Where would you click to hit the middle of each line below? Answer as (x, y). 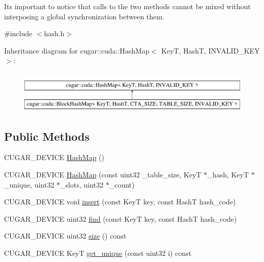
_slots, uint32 (82, 184)
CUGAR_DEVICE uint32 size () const (65, 236)
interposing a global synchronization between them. (84, 16)
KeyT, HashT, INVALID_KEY (211, 50)
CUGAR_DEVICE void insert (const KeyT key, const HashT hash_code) (120, 202)
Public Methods (47, 136)
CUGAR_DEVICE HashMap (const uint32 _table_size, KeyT (103, 174)
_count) (122, 184)
